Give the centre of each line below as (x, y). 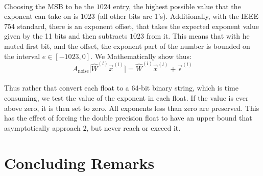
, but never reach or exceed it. (134, 127)
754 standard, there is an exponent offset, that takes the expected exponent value (131, 26)
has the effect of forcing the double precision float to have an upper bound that (128, 118)
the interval (22, 56)
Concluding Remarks (79, 163)
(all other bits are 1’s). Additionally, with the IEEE (178, 16)
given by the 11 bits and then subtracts (66, 36)
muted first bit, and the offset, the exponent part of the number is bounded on (127, 46)
